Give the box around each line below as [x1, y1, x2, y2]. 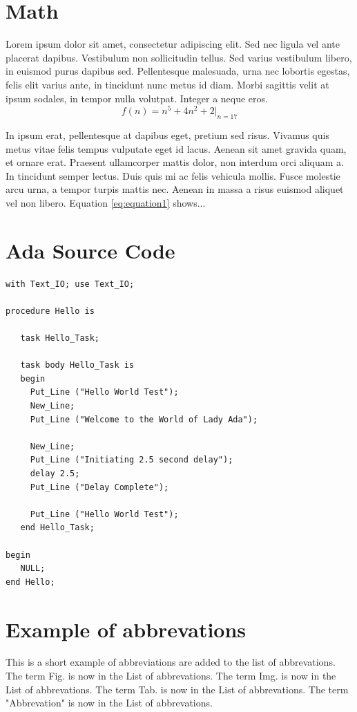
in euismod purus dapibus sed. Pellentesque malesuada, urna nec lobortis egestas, [6, 64, 350, 78]
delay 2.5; [30, 468, 80, 478]
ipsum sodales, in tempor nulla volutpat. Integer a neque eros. [6, 91, 268, 105]
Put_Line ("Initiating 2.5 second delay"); [30, 455, 233, 465]
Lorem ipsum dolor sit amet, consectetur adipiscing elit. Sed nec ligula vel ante [6, 37, 340, 51]
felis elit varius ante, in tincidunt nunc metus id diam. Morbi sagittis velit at [6, 77, 329, 91]
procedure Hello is [6, 306, 95, 316]
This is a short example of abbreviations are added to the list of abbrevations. [6, 655, 336, 669]
